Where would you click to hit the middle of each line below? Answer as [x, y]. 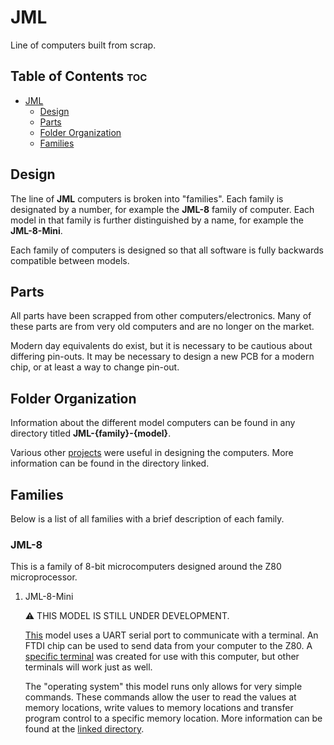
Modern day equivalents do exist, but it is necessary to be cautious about [161, 346]
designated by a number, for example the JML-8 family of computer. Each [162, 209]
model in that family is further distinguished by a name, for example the [157, 220]
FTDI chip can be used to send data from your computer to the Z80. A [168, 646]
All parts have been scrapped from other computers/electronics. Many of [161, 316]
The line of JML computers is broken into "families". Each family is [147, 198]
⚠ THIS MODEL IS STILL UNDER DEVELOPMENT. [127, 616]
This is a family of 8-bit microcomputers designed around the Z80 [146, 567]
